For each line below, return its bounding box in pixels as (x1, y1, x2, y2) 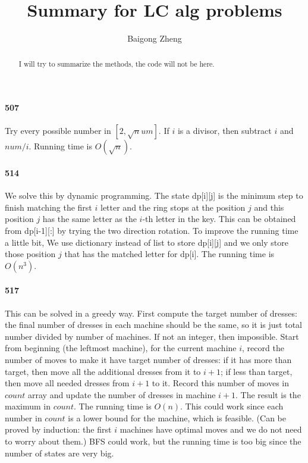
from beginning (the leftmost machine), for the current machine (5, 342, 237, 354)
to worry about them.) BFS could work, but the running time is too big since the (5, 435, 301, 448)
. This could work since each (180, 400, 284, 412)
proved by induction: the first (5, 423, 112, 436)
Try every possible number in (5, 124, 111, 137)
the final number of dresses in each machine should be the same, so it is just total (5, 318, 302, 331)
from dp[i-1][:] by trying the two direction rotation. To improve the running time (5, 224, 298, 236)
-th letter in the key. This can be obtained (142, 212, 296, 225)
